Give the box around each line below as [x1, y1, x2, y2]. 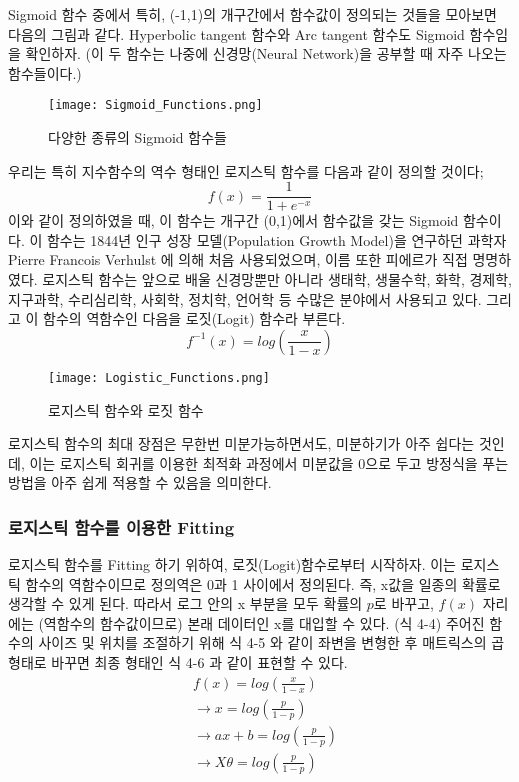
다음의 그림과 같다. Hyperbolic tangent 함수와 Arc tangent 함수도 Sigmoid [8, 23, 465, 44]
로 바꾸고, [373, 593, 434, 614]
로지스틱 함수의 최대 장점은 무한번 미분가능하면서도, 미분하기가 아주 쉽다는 [8, 433, 475, 454]
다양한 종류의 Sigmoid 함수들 [48, 127, 227, 148]
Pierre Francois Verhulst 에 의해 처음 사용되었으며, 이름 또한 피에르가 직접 [8, 249, 468, 270]
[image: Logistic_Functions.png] [48, 370, 270, 385]
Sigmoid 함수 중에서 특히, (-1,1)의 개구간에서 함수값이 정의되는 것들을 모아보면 [8, 4, 497, 24]
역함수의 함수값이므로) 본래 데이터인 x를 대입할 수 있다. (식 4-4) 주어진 [43, 612, 485, 633]
